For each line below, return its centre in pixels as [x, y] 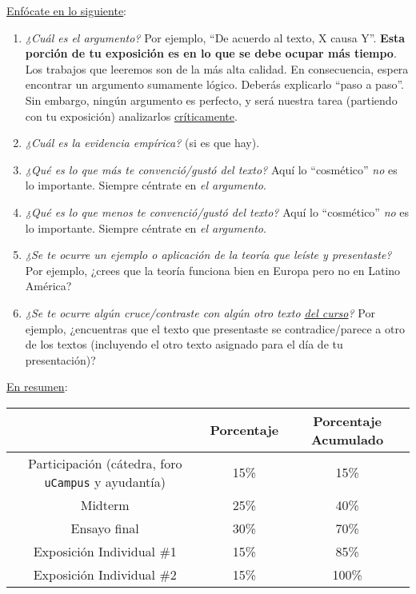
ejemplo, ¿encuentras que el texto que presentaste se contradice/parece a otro [215, 328]
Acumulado [347, 439]
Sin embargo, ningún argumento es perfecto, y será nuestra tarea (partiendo [211, 100]
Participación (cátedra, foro [105, 463]
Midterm [105, 504]
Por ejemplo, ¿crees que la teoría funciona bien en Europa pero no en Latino [213, 270]
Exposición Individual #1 [105, 551]
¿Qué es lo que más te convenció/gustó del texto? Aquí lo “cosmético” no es [211, 169]
